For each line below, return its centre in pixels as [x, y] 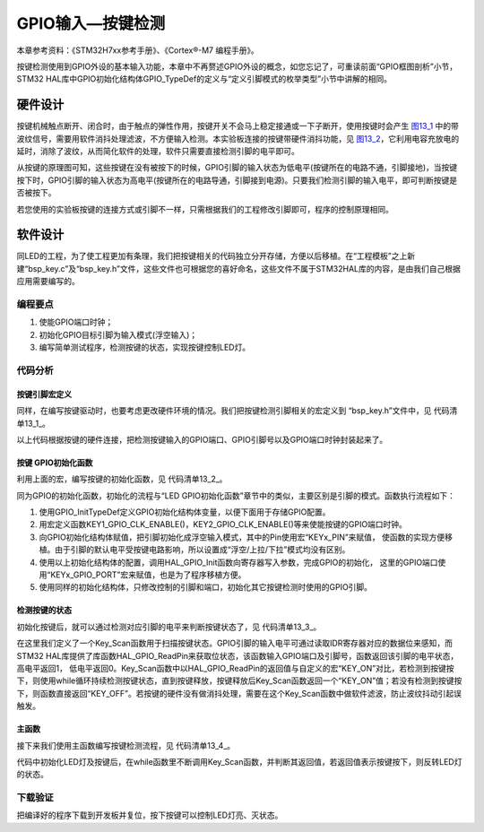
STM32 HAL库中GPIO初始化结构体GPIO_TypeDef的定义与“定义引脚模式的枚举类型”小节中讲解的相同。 [204, 79]
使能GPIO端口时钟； [76, 322]
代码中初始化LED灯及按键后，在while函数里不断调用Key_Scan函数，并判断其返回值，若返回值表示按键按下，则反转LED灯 [239, 761]
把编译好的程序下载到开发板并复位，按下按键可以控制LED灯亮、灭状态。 [150, 815]
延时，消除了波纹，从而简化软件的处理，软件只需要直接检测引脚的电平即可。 [158, 152]
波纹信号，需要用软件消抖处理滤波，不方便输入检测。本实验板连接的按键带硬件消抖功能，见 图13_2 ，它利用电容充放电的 [238, 138]
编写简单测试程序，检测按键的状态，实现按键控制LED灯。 [145, 347]
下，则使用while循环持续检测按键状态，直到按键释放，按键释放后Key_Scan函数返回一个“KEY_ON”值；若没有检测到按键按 [239, 680]
